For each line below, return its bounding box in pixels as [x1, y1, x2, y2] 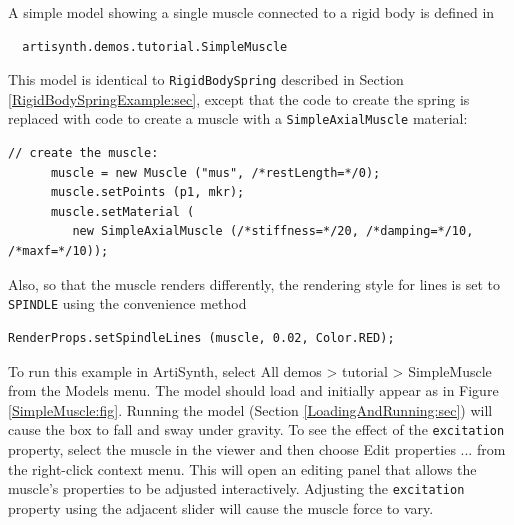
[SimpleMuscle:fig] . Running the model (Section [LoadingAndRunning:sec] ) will [8, 399, 493, 420]
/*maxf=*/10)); [8, 244, 109, 259]
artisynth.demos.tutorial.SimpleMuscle [22, 39, 288, 54]
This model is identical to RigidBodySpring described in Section [8, 69, 404, 90]
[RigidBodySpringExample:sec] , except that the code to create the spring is [8, 88, 470, 109]
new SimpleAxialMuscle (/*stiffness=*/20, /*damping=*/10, [72, 224, 474, 239]
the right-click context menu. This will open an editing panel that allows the [8, 458, 477, 479]
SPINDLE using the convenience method [8, 293, 247, 314]
